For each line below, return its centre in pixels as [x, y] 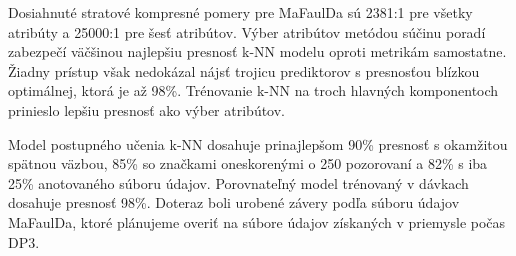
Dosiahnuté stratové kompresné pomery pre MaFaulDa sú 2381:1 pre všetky [240, 12]
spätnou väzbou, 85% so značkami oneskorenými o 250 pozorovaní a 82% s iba [248, 163]
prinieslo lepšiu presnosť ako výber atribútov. [147, 109]
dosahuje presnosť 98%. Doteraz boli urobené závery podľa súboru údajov [234, 202]
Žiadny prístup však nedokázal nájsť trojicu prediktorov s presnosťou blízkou [244, 70]
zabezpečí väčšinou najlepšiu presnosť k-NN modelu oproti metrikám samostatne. [257, 51]
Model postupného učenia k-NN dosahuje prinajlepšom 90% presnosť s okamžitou [258, 143]
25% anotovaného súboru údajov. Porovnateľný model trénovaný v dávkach [238, 182]
